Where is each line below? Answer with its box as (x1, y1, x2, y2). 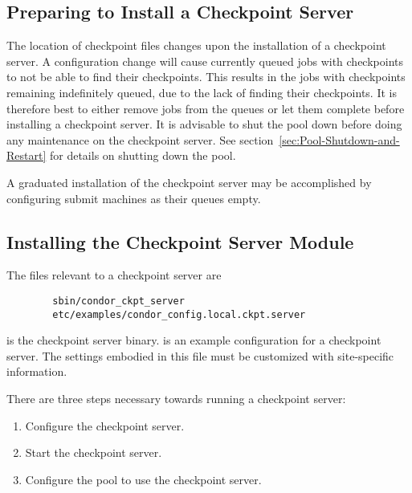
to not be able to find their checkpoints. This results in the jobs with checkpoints (6, 68, 406, 85)
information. (6, 363, 67, 380)
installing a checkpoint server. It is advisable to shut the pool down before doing (6, 116, 402, 132)
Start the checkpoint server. (25, 444, 162, 461)
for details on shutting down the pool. (49, 147, 236, 164)
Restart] (6, 147, 47, 164)
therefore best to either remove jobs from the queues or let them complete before (6, 100, 405, 116)
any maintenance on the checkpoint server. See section (6, 131, 274, 148)
